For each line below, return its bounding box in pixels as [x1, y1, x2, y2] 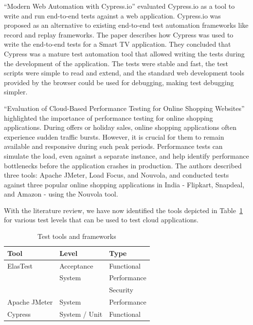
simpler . [4, 87, 28, 97]
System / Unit [59, 308, 103, 319]
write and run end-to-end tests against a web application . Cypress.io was [4, 10, 221, 20]
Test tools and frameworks [37, 231, 116, 241]
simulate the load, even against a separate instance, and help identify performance [4, 150, 249, 161]
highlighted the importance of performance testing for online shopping [4, 112, 213, 123]
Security [109, 285, 133, 295]
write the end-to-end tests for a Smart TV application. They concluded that [4, 39, 231, 49]
